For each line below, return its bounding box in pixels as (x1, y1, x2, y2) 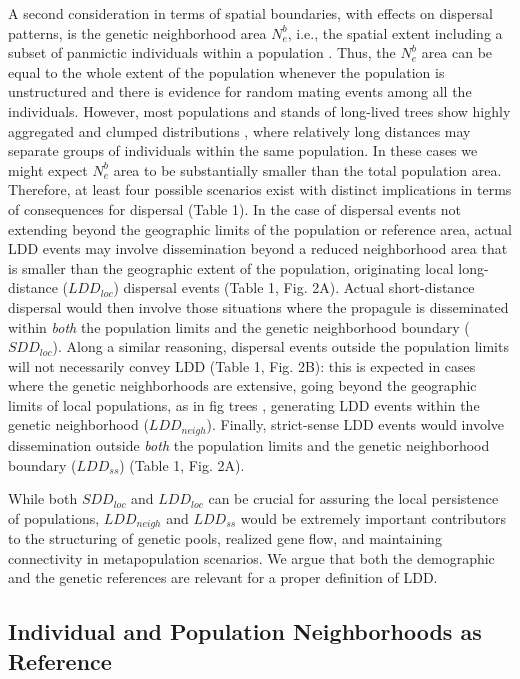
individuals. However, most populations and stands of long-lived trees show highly (8, 100, 511, 121)
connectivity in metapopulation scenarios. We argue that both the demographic (8, 547, 495, 568)
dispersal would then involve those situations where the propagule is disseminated (8, 296, 509, 317)
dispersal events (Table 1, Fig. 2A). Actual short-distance (123, 277, 475, 298)
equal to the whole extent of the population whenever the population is (8, 61, 445, 82)
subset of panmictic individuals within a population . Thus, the (8, 42, 396, 63)
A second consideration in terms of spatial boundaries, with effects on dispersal (8, 3, 493, 23)
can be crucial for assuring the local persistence (208, 488, 499, 509)
